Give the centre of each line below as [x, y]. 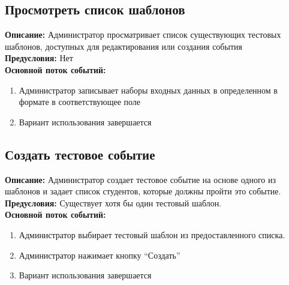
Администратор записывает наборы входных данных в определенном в [148, 90]
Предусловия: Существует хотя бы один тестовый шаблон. [113, 202]
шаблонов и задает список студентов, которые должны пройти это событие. [143, 191]
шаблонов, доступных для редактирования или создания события [124, 46]
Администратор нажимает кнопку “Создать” [100, 255]
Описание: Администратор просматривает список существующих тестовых [143, 34]
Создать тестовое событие [80, 154]
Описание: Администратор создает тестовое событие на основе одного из [140, 179]
